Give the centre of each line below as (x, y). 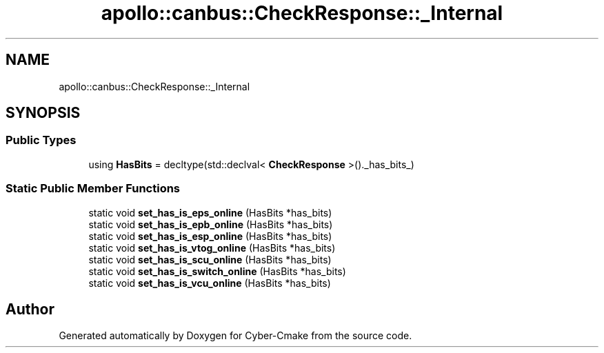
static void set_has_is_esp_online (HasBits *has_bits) (210, 236)
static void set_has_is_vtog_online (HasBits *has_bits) (212, 248)
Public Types (41, 140)
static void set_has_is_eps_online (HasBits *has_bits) (210, 212)
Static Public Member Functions (93, 189)
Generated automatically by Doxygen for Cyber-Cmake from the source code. (235, 336)
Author (30, 309)
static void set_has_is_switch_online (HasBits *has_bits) (217, 271)
